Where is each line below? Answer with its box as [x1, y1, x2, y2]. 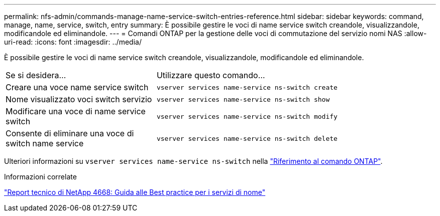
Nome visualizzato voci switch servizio [6, 94, 152, 104]
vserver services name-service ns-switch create [156, 83, 338, 91]
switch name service [6, 138, 84, 148]
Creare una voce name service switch [6, 82, 149, 92]
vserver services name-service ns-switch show [156, 95, 330, 103]
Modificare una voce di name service [6, 106, 146, 116]
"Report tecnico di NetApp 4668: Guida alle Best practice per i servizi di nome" [4, 188, 266, 196]
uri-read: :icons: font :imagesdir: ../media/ [4, 38, 142, 46]
